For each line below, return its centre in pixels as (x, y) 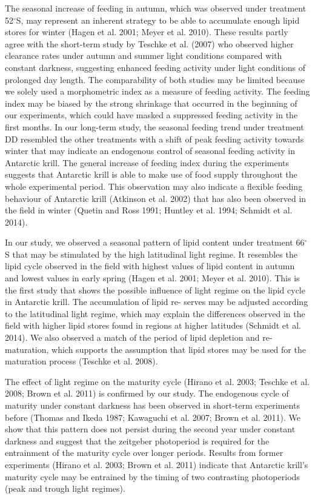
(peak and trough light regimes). (65, 488)
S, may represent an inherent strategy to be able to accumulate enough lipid (158, 20)
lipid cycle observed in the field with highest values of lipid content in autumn (150, 266)
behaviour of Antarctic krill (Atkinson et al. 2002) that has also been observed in (156, 198)
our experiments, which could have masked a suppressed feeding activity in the (151, 115)
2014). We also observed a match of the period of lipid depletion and (132, 337)
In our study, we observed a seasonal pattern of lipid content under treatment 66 (155, 242)
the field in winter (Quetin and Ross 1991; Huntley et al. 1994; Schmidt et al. (149, 210)
